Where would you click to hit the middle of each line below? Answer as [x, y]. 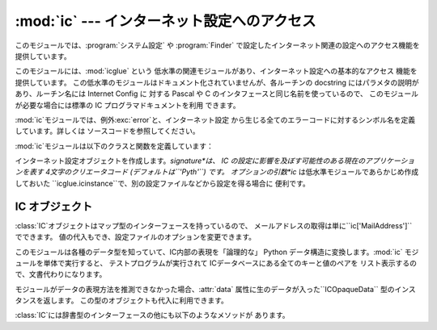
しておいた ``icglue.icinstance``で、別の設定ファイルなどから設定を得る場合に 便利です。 [163, 183]
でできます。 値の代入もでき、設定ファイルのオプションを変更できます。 [136, 237]
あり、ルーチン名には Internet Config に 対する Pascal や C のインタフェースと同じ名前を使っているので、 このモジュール [216, 94]
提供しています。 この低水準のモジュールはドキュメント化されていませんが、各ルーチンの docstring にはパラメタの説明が [217, 82]
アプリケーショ [390, 161]
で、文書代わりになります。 [61, 274]
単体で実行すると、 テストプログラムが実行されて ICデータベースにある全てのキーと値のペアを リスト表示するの [230, 263]
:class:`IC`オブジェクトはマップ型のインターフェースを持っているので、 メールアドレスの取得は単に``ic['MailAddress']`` [214, 225]
